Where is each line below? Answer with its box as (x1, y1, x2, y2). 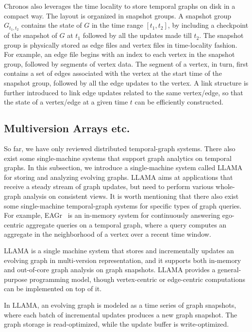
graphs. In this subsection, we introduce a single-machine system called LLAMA (4, 162, 243, 173)
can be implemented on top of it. (4, 283, 102, 294)
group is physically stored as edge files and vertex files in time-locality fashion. (4, 39, 237, 50)
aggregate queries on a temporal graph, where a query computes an (26, 219, 227, 229)
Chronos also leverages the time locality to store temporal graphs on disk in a (4, 1, 235, 11)
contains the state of (21, 20, 82, 30)
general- (218, 264, 241, 275)
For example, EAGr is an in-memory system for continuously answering (4, 210, 220, 220)
